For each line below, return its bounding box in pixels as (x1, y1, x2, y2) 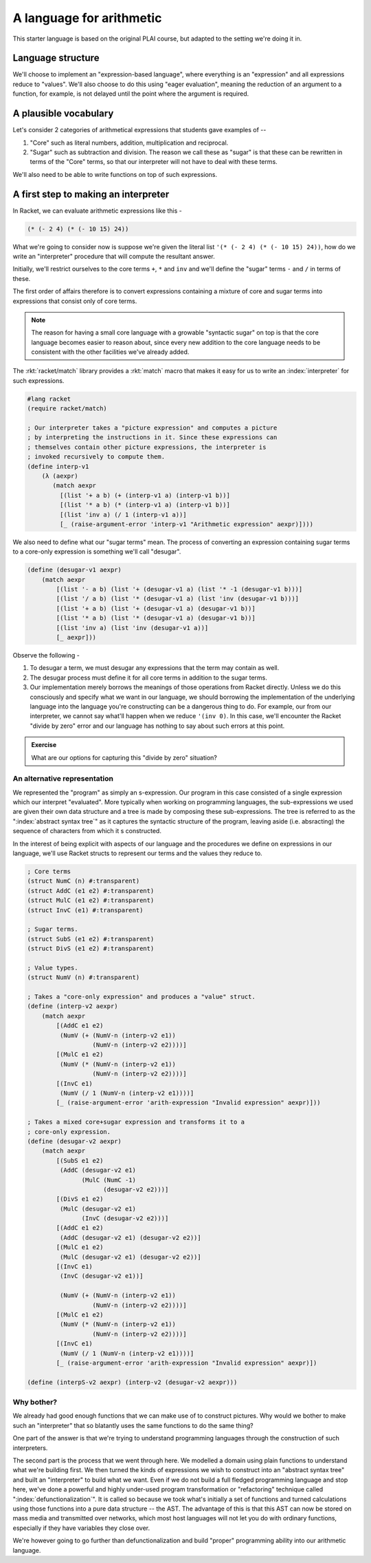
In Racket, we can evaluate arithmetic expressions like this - (12, 207, 182, 215)
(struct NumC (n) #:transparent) (27, 877, 140, 885)
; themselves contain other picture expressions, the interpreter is (27, 443, 267, 451)
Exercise (31, 741, 57, 749)
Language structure (12, 52, 100, 64)
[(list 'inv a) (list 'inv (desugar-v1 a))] (56, 624, 209, 631)
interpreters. (12, 1443, 48, 1452)
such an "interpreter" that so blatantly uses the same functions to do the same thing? (12, 1421, 254, 1429)
